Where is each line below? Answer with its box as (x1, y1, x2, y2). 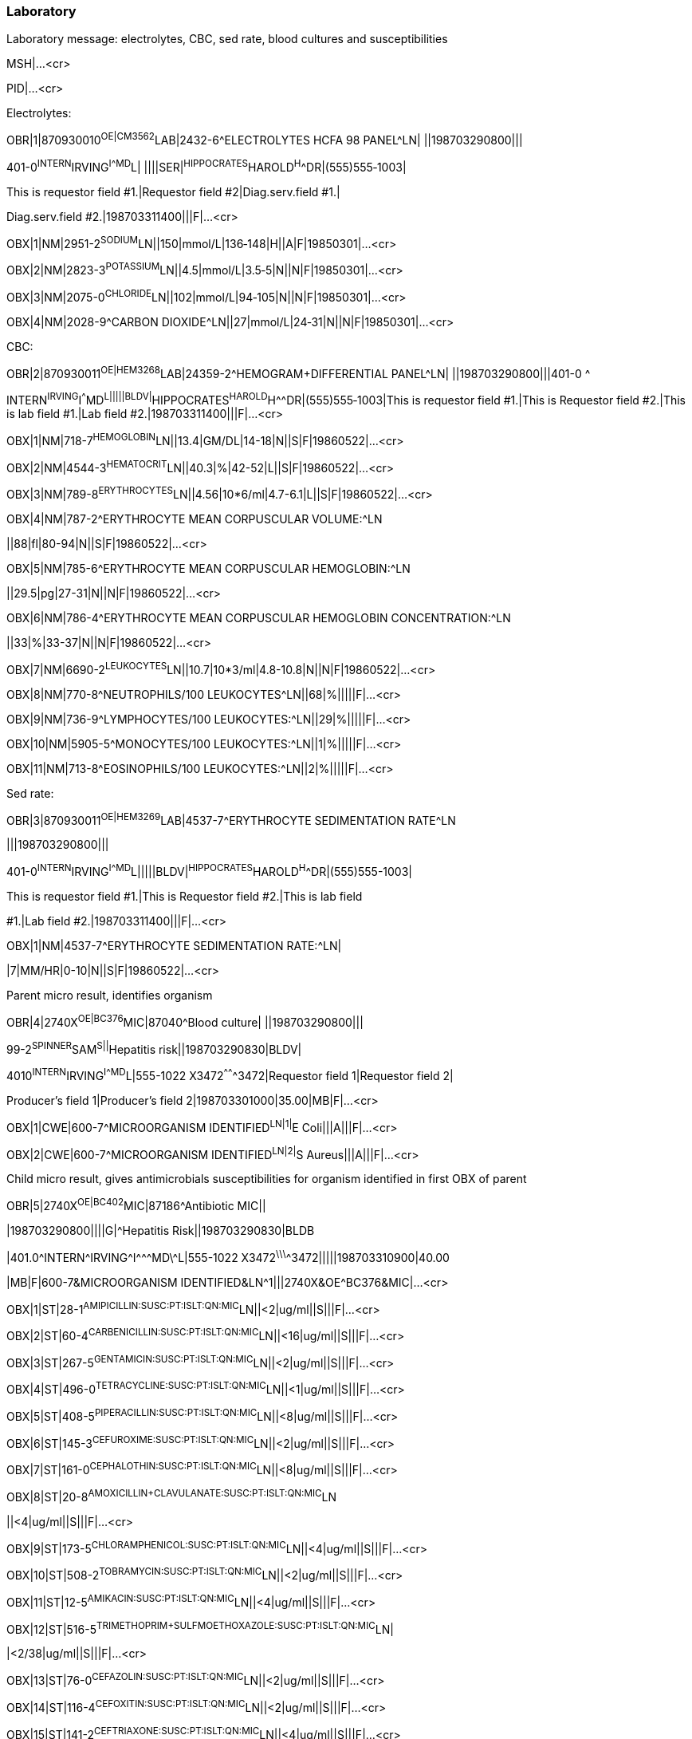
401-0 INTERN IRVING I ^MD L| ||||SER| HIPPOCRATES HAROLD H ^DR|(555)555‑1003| (6, 158, 407, 174)
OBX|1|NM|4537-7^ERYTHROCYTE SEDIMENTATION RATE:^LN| (6, 938, 342, 952)
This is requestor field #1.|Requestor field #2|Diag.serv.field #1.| (6, 184, 340, 199)
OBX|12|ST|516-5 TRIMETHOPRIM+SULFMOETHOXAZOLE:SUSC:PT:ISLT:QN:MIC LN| (6, 1619, 394, 1636)
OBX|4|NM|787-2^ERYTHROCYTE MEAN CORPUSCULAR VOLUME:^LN (6, 511, 383, 526)
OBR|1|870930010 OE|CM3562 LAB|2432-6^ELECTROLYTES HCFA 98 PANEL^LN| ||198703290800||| (6, 131, 523, 148)
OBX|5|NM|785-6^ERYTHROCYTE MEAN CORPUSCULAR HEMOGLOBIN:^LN (6, 561, 411, 575)
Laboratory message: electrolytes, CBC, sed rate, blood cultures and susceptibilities (6, 32, 448, 46)
